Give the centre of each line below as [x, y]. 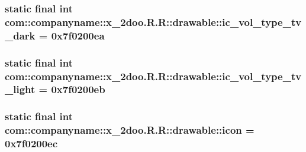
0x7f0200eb [78, 89]
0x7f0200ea [78, 35]
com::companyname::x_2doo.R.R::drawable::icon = [130, 130]
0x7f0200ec [31, 143]
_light [20, 89]
